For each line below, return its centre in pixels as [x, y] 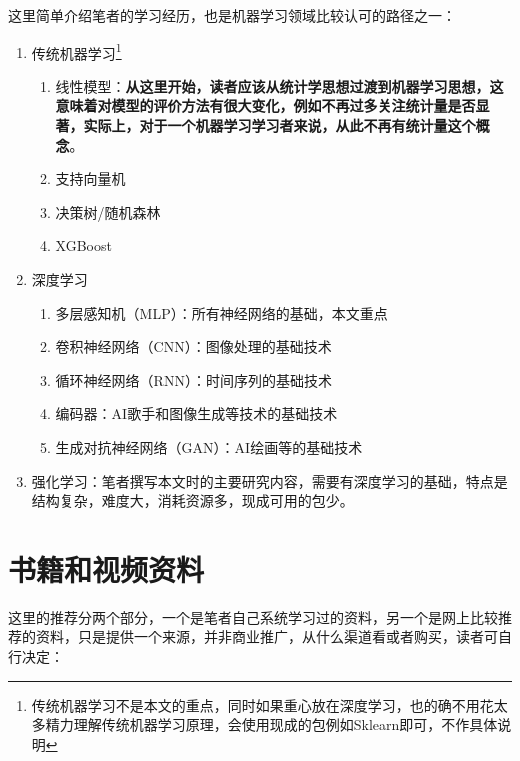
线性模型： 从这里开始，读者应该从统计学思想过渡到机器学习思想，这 [279, 85]
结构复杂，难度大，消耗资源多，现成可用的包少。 [192, 500]
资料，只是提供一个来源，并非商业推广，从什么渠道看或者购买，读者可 [266, 636]
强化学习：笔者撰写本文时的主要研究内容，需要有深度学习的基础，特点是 [269, 480]
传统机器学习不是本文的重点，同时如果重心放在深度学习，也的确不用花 [262, 704]
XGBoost [83, 245]
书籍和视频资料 [106, 568]
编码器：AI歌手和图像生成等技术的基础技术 [196, 413]
